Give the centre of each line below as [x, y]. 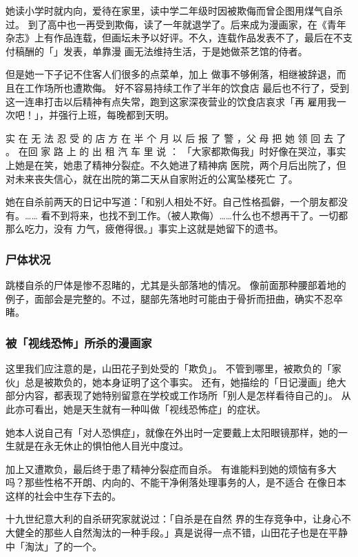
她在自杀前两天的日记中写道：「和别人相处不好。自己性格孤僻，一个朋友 [167, 202]
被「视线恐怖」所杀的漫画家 [79, 342]
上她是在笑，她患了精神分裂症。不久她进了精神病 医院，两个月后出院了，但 [176, 164]
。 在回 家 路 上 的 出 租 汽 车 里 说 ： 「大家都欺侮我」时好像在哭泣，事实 [176, 151]
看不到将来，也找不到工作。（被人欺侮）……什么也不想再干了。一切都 [194, 215]
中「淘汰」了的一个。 [54, 546]
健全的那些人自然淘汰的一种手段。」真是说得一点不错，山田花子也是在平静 [181, 533]
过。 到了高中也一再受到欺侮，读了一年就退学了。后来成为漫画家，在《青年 [176, 24]
